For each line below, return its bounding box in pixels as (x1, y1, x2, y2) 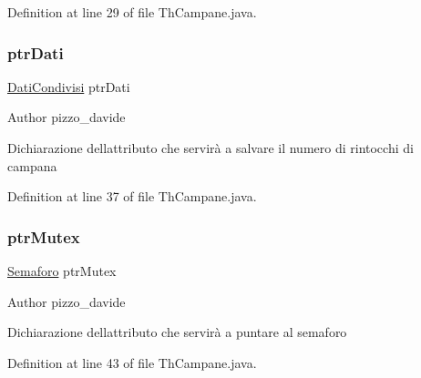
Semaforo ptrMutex (7, 261, 117, 280)
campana (7, 156, 57, 175)
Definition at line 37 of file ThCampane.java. (7, 187, 257, 206)
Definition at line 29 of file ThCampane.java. (7, 3, 257, 21)
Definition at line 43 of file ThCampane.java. (7, 352, 257, 372)
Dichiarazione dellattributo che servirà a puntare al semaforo (7, 322, 347, 342)
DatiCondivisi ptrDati (7, 77, 130, 96)
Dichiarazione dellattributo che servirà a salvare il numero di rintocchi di (7, 138, 414, 157)
